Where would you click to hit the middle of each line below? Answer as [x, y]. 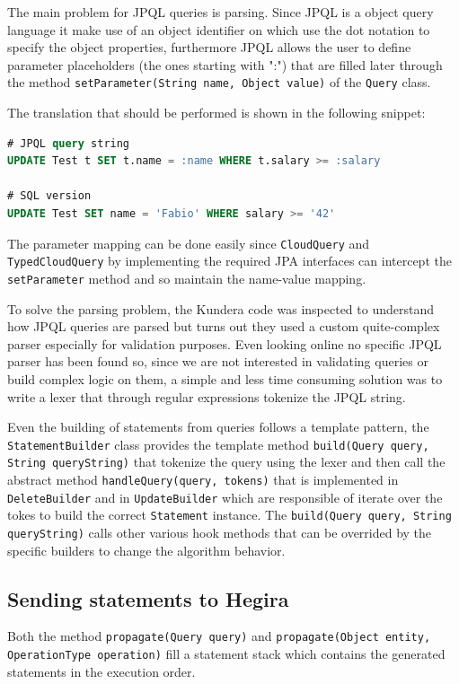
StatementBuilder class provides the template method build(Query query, [218, 444]
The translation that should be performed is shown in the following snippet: [216, 113]
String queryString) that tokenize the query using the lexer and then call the [226, 462]
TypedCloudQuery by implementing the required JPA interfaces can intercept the [229, 261]
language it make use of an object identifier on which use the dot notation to [219, 29]
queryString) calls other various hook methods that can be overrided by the [220, 532]
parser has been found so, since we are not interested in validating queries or [218, 361]
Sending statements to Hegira [148, 598]
